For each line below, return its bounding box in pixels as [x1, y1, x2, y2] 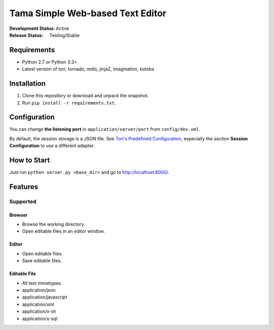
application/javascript [22, 294, 67, 300]
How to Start [9, 156, 50, 165]
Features [9, 182, 38, 191]
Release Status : [9, 32, 44, 38]
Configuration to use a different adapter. [9, 142, 95, 149]
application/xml [22, 301, 54, 307]
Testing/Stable [49, 32, 80, 38]
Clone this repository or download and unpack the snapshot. [22, 93, 149, 99]
